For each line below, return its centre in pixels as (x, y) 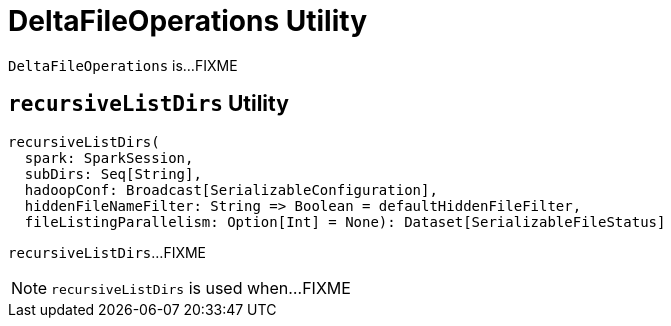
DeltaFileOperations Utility (188, 21)
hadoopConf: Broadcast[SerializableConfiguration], (231, 189)
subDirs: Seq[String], (113, 173)
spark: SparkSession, (109, 157)
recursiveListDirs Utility (148, 104)
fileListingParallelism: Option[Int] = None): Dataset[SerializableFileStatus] (345, 221)
